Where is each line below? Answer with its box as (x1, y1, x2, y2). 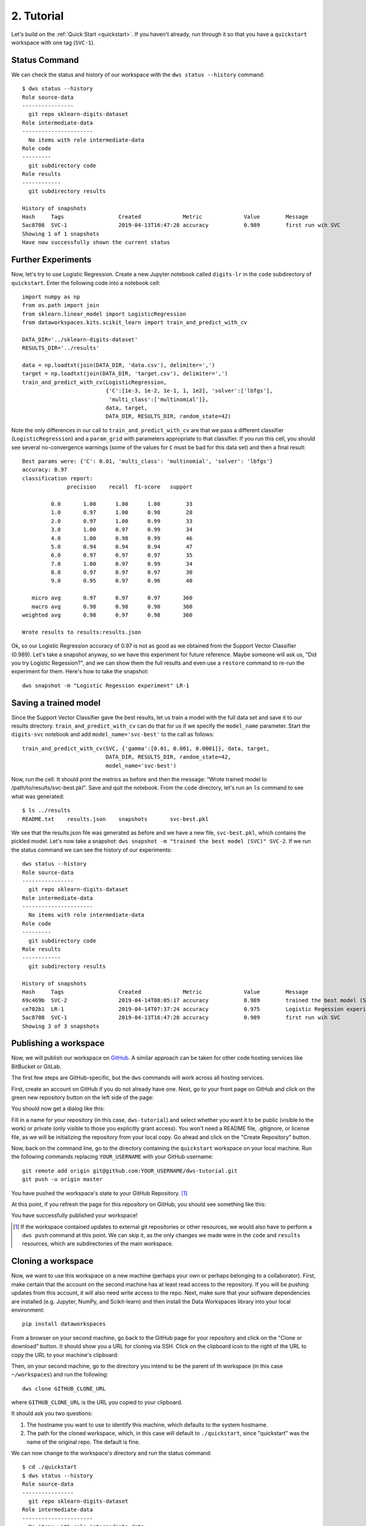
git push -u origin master (22, 1176, 103, 1183)
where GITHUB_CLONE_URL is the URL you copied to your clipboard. (11, 1398, 183, 1406)
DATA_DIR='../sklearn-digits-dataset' (22, 336, 138, 343)
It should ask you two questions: (11, 1410, 93, 1417)
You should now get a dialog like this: (11, 1105, 105, 1112)
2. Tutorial (11, 9, 64, 23)
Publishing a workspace (11, 1038, 105, 1049)
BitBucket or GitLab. (11, 1063, 62, 1070)
